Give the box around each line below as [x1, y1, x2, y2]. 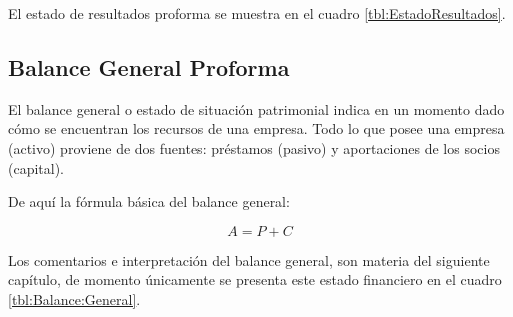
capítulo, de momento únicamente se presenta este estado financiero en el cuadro [8, 269, 502, 290]
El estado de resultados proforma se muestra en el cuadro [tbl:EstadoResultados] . [8, 3, 506, 23]
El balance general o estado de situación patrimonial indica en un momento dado [8, 98, 505, 119]
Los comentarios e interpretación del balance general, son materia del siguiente [8, 249, 490, 270]
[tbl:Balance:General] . [8, 288, 141, 309]
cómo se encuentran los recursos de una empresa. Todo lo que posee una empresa [8, 118, 505, 139]
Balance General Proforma [8, 51, 290, 82]
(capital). [8, 157, 65, 178]
